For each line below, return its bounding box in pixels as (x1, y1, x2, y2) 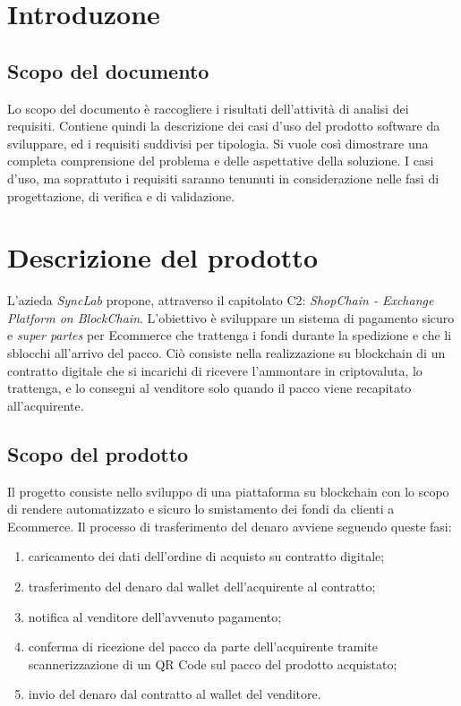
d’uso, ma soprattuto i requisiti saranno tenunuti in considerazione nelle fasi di (7, 168, 440, 187)
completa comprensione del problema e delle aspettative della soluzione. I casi (7, 151, 434, 170)
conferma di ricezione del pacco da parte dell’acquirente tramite (28, 637, 379, 656)
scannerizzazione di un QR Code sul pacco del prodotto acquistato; (28, 654, 397, 673)
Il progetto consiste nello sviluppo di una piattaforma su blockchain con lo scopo (7, 481, 449, 500)
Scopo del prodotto (7, 439, 189, 467)
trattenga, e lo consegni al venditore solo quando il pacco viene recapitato (7, 379, 412, 397)
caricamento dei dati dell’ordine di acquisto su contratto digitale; (28, 547, 385, 566)
